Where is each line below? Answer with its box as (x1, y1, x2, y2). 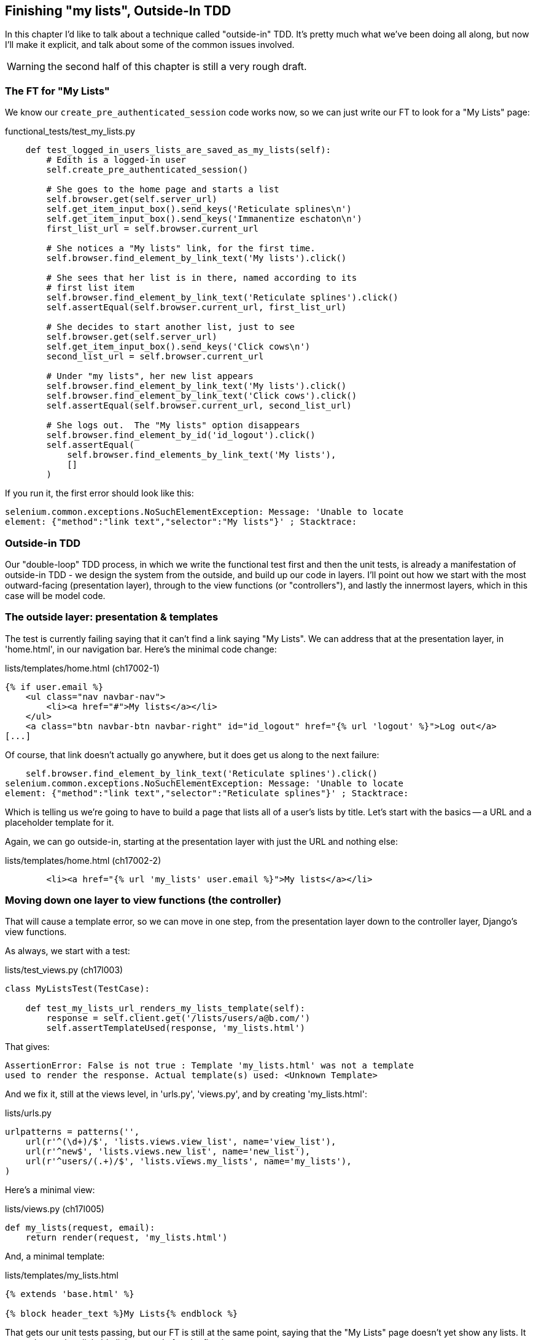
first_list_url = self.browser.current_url (46, 224, 259, 234)
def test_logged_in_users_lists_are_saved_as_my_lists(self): (25, 145, 332, 155)
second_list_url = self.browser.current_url (46, 351, 264, 362)
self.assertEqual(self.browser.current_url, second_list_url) (46, 401, 352, 411)
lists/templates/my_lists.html (5, 1270, 119, 1281)
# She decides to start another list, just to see (46, 322, 295, 332)
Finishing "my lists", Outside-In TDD (5, 3, 231, 18)
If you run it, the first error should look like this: (5, 488, 194, 499)
